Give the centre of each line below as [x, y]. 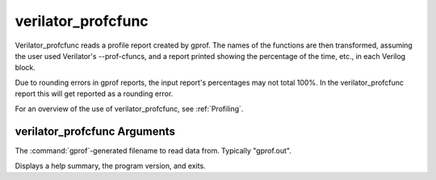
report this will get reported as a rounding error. [94, 94]
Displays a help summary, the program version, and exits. [110, 165]
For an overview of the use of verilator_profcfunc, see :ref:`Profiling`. [129, 108]
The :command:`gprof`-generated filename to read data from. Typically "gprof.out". [153, 151]
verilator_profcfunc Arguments [95, 132]
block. [25, 68]
